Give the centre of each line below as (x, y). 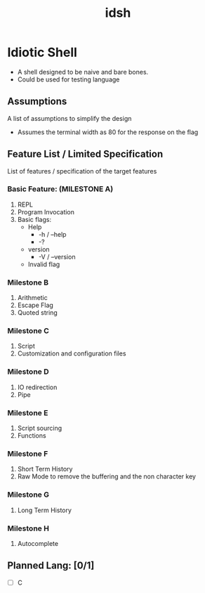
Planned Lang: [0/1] (51, 566)
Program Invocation (46, 211)
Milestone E (28, 412)
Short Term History (45, 469)
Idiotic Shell (42, 52)
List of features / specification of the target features (82, 171)
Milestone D (28, 372)
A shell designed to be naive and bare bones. (83, 72)
